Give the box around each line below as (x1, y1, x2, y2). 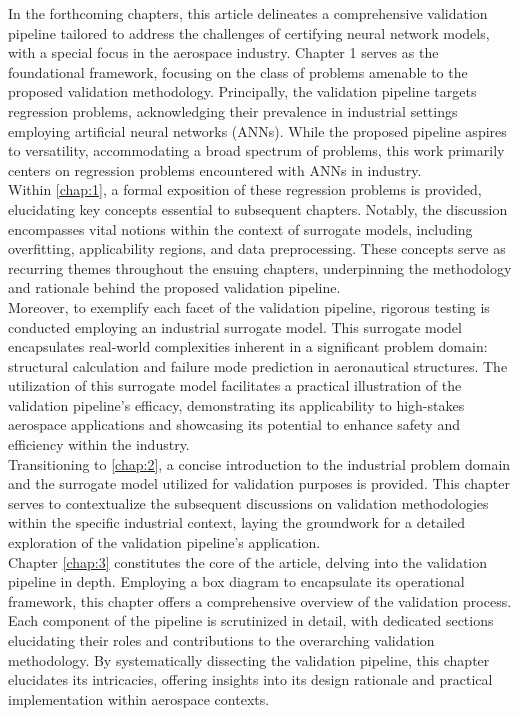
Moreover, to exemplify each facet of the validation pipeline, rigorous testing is (8, 296, 490, 317)
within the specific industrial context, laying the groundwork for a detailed (8, 512, 465, 533)
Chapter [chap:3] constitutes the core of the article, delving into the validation (8, 551, 488, 572)
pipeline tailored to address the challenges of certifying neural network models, (8, 22, 490, 43)
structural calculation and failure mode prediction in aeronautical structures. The (8, 355, 508, 376)
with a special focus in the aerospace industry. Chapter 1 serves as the (8, 42, 439, 63)
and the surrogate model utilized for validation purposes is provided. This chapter (8, 473, 510, 494)
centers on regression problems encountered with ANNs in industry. (8, 159, 422, 180)
